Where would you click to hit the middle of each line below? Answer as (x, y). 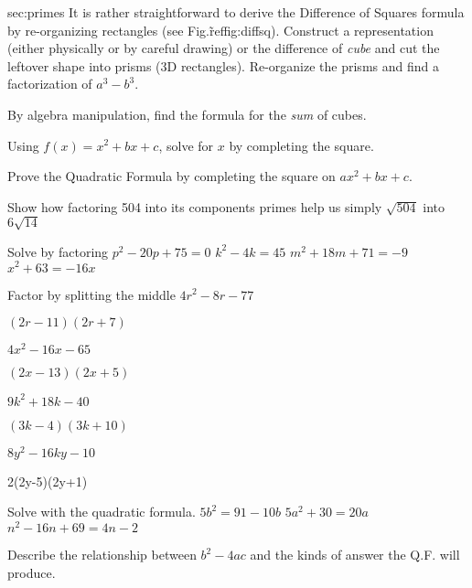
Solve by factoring (58, 251)
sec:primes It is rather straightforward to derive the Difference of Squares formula (236, 12)
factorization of (50, 84)
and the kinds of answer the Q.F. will (355, 555)
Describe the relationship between (102, 555)
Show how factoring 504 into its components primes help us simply (195, 206)
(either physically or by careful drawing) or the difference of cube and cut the (224, 48)
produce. (32, 572)
